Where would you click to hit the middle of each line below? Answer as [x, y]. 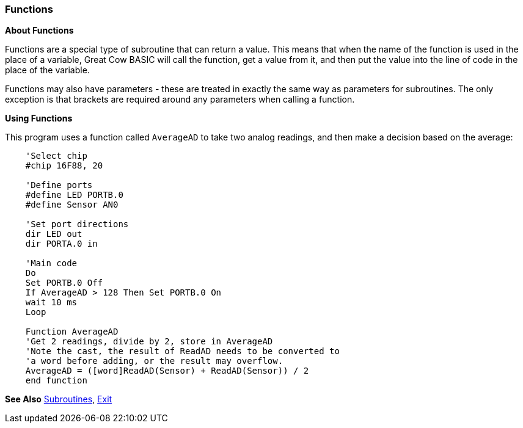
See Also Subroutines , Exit [59, 399]
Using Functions [39, 118]
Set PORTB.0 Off [64, 283]
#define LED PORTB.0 [74, 195]
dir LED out [54, 234]
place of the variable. [47, 70]
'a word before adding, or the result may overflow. [154, 361]
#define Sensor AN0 [72, 205]
